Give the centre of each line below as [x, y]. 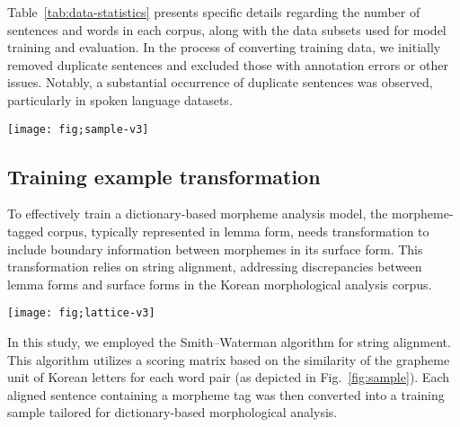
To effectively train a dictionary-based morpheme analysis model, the [198, 213]
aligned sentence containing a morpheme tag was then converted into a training [226, 394]
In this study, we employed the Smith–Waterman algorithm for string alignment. [229, 342]
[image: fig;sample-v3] [78, 129]
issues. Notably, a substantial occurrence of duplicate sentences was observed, [220, 82]
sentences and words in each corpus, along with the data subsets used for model [227, 29]
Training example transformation [164, 176]
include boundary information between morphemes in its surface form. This [215, 249]
